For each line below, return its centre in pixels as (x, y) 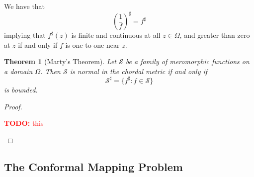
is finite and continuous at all (116, 35)
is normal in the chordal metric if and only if (139, 71)
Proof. (13, 106)
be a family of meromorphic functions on (187, 61)
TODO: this (24, 123)
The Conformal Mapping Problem (93, 166)
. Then (50, 71)
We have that (25, 6)
